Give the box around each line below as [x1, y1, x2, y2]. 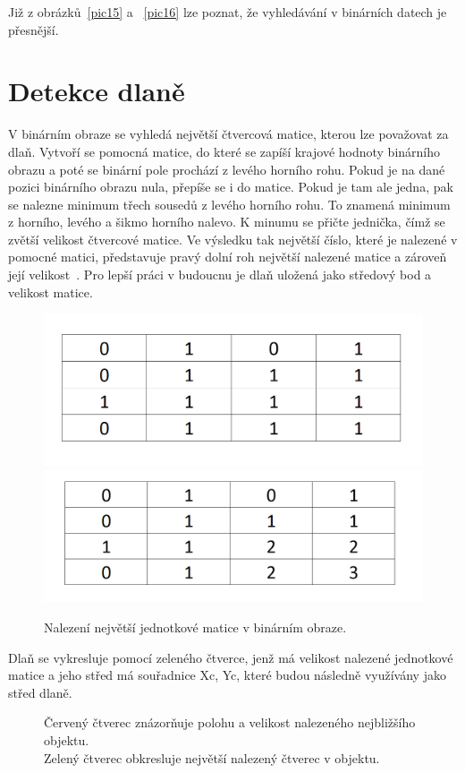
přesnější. [8, 20, 59, 39]
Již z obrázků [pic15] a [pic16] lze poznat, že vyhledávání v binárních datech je [8, 3, 447, 21]
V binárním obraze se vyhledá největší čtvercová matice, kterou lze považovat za [8, 125, 449, 143]
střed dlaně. [8, 683, 72, 701]
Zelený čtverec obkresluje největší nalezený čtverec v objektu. [44, 748, 380, 767]
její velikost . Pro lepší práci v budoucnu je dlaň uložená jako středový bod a [8, 265, 432, 284]
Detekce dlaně [8, 73, 185, 109]
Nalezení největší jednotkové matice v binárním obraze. [44, 618, 347, 637]
